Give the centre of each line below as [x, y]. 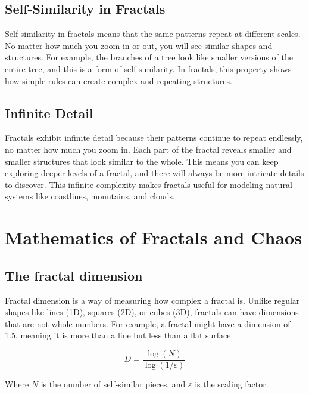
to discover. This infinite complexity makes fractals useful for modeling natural [149, 184]
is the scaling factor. [232, 384]
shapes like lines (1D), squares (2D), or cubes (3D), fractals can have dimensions [152, 312]
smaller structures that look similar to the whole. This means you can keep [142, 161]
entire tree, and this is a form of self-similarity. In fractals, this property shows [148, 68]
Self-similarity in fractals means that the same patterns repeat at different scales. [153, 34]
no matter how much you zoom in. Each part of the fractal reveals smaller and [148, 149]
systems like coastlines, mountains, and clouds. [90, 196]
